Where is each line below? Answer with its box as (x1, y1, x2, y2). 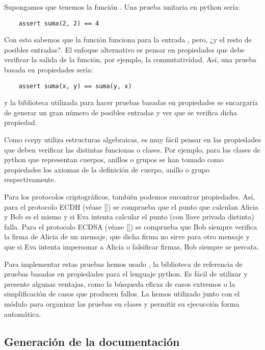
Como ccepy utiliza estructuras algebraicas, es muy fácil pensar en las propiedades (4, 134, 261, 145)
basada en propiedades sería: (4, 64, 93, 75)
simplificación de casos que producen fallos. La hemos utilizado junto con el (4, 288, 240, 299)
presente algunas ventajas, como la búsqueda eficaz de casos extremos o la (4, 278, 235, 289)
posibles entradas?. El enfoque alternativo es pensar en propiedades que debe (4, 44, 245, 55)
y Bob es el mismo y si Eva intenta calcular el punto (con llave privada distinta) (4, 211, 254, 222)
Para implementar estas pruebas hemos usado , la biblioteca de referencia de (4, 258, 243, 269)
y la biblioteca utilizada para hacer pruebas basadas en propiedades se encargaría (4, 97, 258, 108)
